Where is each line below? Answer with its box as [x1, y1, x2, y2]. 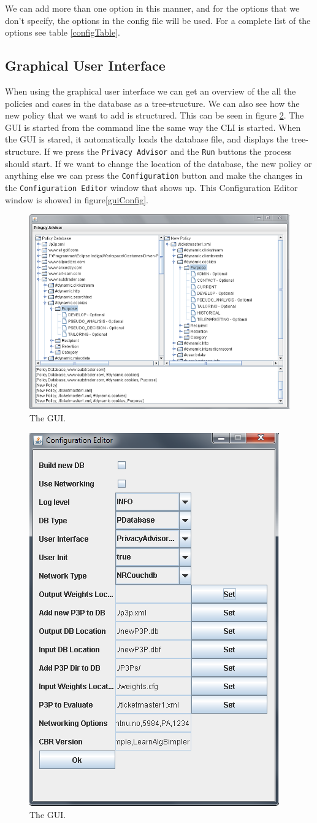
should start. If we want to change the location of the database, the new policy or [5, 157, 312, 170]
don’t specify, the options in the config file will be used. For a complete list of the [5, 14, 311, 26]
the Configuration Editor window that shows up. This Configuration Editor [5, 181, 298, 193]
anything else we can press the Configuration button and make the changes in [5, 169, 303, 182]
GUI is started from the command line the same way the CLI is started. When [5, 120, 301, 133]
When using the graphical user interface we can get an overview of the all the [5, 84, 296, 97]
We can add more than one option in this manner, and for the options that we [5, 2, 300, 14]
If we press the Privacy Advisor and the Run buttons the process [44, 144, 292, 157]
